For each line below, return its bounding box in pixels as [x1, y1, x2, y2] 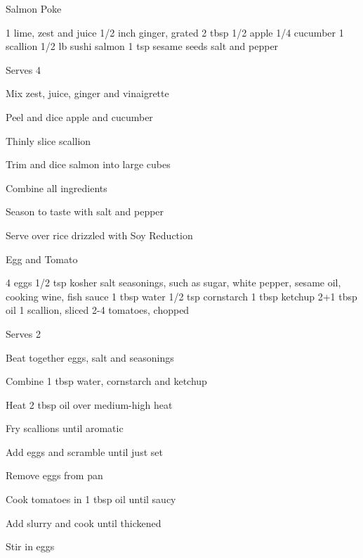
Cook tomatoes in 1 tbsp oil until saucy [6, 492, 176, 507]
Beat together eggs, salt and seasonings [6, 350, 174, 364]
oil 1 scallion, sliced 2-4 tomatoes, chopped [6, 303, 190, 317]
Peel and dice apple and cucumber [6, 109, 153, 124]
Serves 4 [6, 62, 41, 77]
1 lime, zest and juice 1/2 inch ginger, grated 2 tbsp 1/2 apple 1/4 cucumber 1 [6, 25, 344, 39]
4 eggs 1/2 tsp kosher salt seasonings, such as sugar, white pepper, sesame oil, [6, 275, 341, 290]
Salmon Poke [6, 1, 62, 15]
